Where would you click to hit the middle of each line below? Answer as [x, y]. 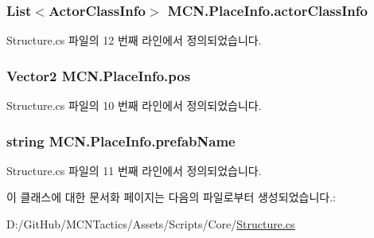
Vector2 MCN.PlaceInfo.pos [99, 75]
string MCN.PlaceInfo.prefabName [121, 140]
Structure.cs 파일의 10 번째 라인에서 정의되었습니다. [134, 105]
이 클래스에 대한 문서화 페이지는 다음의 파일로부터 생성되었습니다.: [171, 197]
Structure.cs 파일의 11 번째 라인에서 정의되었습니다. [134, 170]
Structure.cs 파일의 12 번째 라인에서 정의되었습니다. [134, 40]
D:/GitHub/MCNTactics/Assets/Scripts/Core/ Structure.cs [151, 224]
